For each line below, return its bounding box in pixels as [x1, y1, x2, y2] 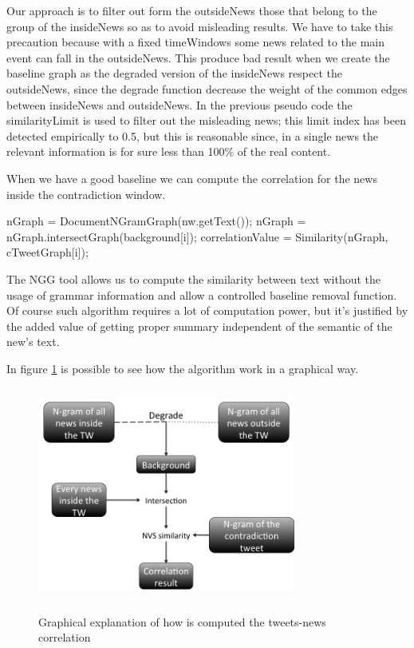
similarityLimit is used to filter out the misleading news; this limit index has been [6, 112, 406, 129]
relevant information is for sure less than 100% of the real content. [6, 143, 331, 160]
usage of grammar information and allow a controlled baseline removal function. [6, 286, 397, 303]
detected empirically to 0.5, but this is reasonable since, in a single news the [6, 127, 379, 144]
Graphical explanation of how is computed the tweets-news [38, 613, 326, 630]
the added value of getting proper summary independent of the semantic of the [6, 317, 392, 334]
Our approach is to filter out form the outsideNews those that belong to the [6, 2, 377, 18]
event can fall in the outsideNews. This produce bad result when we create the [6, 49, 390, 66]
